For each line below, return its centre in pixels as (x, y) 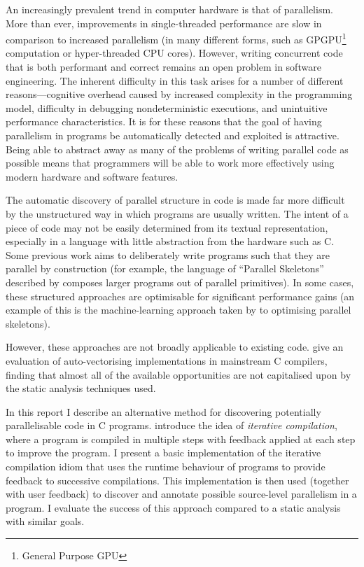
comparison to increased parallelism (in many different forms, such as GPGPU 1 (176, 38)
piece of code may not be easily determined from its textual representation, (167, 227)
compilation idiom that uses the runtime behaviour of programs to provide (166, 467)
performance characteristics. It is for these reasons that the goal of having (164, 121)
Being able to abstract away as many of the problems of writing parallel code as (177, 149)
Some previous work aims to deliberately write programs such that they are (168, 254)
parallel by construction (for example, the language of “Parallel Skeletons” (165, 268)
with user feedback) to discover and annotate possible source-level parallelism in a (181, 494)
